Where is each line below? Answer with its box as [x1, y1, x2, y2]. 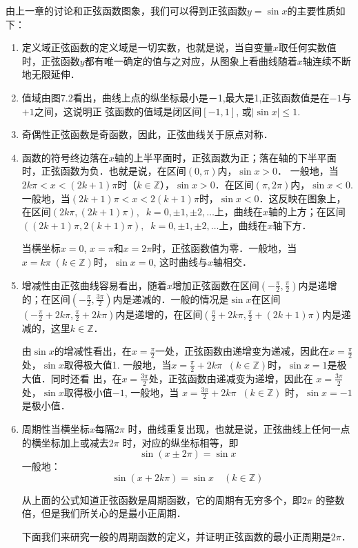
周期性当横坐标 [21, 422, 90, 436]
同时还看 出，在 [50, 371, 122, 385]
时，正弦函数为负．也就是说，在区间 [21, 164, 186, 178]
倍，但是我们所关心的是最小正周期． [21, 506, 186, 520]
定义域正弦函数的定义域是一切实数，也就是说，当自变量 [21, 40, 273, 55]
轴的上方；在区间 [268, 204, 346, 219]
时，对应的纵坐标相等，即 [122, 435, 239, 449]
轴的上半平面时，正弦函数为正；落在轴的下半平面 [114, 150, 337, 164]
